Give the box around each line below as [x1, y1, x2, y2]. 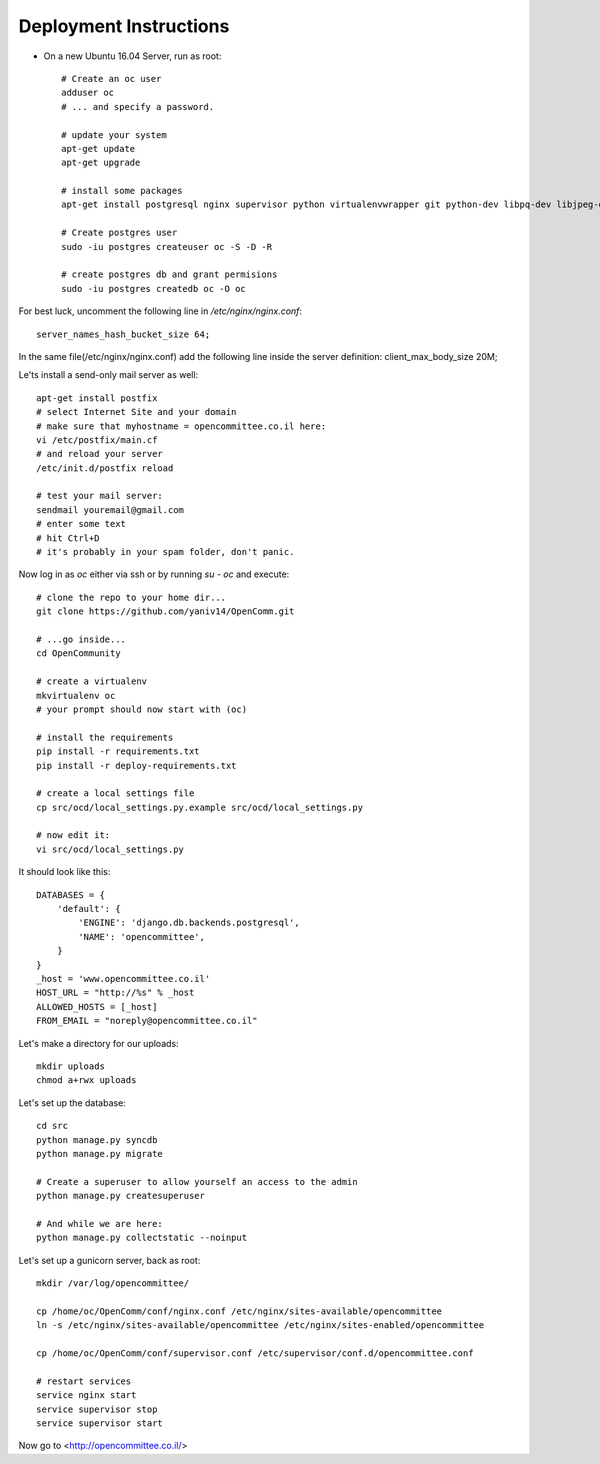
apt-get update [61, 143, 136, 154]
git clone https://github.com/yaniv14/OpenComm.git [36, 606, 295, 617]
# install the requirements [36, 731, 174, 743]
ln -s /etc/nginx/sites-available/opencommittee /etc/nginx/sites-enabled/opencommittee [36, 1320, 485, 1331]
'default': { [56, 903, 121, 915]
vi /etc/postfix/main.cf [36, 434, 158, 445]
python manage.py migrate [36, 1148, 164, 1159]
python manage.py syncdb [36, 1134, 158, 1145]
